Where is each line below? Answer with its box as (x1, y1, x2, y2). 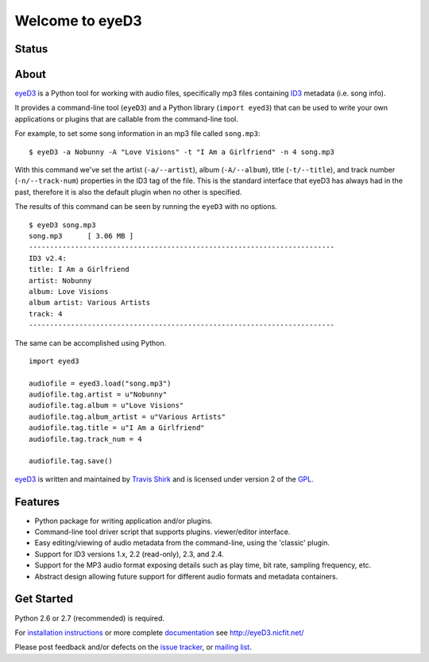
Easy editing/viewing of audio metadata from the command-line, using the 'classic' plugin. (34, 538, 330, 548)
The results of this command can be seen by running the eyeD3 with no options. (14, 202, 277, 211)
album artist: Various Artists (29, 298, 151, 308)
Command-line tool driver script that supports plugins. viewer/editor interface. (34, 527, 291, 536)
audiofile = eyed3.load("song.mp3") (29, 378, 172, 388)
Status (14, 42, 48, 56)
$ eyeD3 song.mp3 (29, 220, 96, 230)
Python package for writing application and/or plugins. (34, 516, 214, 525)
